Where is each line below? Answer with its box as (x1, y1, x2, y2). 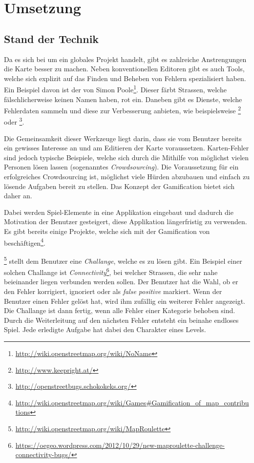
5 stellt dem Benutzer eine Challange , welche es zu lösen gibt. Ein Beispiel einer (4, 254, 242, 266)
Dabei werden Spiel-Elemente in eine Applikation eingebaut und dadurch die (4, 207, 233, 217)
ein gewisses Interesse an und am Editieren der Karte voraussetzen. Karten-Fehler (4, 143, 249, 153)
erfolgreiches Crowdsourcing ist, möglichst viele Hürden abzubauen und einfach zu (4, 171, 250, 182)
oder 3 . (4, 115, 24, 127)
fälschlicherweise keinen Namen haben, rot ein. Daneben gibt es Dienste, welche (4, 94, 242, 104)
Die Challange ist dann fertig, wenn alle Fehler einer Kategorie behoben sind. (4, 305, 235, 316)
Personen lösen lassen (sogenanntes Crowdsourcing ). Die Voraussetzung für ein (4, 162, 239, 172)
